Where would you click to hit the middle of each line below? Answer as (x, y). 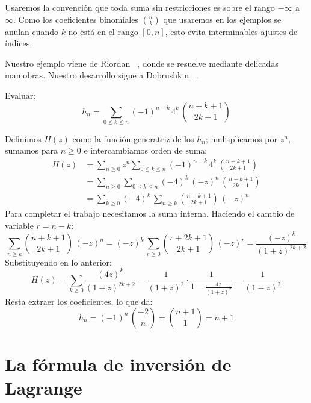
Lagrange (44, 387)
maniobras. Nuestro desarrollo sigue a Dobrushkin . (102, 75)
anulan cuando (32, 31)
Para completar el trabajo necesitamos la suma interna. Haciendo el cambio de (150, 214)
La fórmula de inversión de (118, 364)
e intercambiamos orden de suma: (146, 150)
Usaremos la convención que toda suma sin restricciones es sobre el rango (140, 7)
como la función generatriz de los (133, 138)
